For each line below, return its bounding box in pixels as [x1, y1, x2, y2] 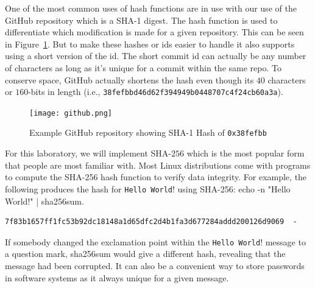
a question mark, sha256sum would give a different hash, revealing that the [5, 247, 286, 260]
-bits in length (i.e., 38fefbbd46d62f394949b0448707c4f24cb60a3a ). [28, 85, 283, 98]
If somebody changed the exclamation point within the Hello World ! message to [5, 235, 306, 248]
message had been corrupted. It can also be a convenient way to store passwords [5, 259, 305, 272]
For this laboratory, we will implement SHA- [5, 147, 172, 160]
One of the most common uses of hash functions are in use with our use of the [5, 2, 297, 14]
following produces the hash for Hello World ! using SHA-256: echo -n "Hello [5, 182, 291, 195]
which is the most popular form [186, 147, 305, 160]
